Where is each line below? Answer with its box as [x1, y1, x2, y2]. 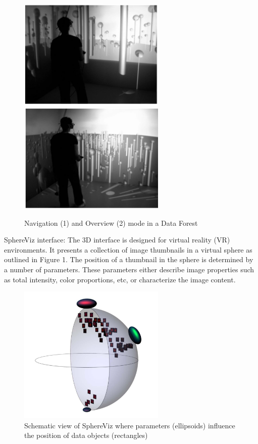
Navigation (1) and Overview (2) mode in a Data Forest [24, 217, 198, 228]
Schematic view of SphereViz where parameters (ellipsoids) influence [24, 420, 235, 430]
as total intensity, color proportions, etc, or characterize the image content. [4, 274, 236, 284]
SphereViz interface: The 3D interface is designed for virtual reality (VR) [4, 234, 230, 245]
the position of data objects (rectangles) [24, 430, 148, 440]
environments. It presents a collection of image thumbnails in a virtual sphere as [4, 244, 252, 255]
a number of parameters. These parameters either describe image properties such [4, 264, 254, 274]
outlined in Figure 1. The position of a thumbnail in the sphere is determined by [4, 254, 253, 265]
